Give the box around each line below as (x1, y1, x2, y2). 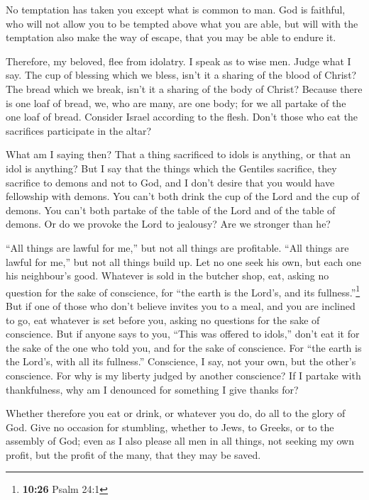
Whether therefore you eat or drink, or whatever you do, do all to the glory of (6, 406, 346, 421)
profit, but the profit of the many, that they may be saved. (6, 447, 261, 462)
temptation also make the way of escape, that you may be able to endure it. (6, 30, 336, 45)
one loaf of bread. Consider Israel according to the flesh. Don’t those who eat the (6, 109, 358, 124)
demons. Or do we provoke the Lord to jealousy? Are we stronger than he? (6, 216, 331, 231)
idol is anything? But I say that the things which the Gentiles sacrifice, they (6, 160, 337, 175)
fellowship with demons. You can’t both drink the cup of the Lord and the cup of (6, 189, 360, 204)
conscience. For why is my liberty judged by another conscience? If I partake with (6, 367, 361, 382)
